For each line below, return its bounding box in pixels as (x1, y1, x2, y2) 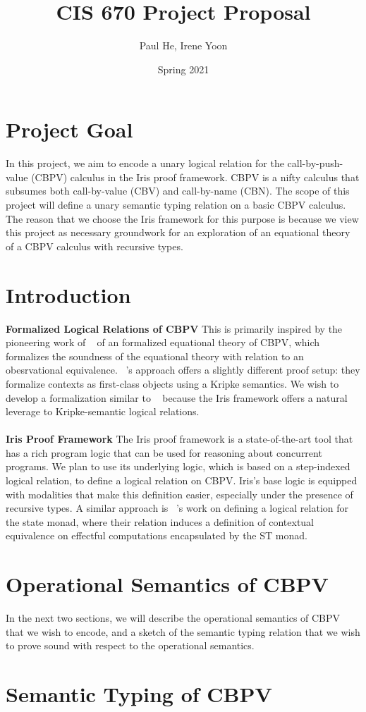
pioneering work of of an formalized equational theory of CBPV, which (6, 335, 320, 350)
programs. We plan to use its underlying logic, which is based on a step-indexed (6, 459, 350, 474)
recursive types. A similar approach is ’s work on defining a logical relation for (6, 501, 349, 515)
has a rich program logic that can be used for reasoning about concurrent (6, 445, 322, 460)
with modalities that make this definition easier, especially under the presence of (6, 486, 353, 501)
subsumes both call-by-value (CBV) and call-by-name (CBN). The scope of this (6, 183, 350, 198)
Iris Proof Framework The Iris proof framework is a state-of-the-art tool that (6, 431, 353, 446)
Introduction (6, 280, 131, 309)
